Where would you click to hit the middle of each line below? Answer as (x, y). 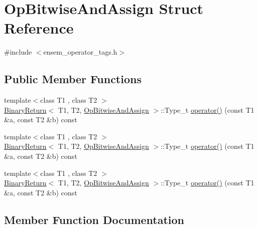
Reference (39, 28)
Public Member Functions (73, 79)
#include (18, 52)
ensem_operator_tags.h (80, 52)
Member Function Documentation (94, 219)
